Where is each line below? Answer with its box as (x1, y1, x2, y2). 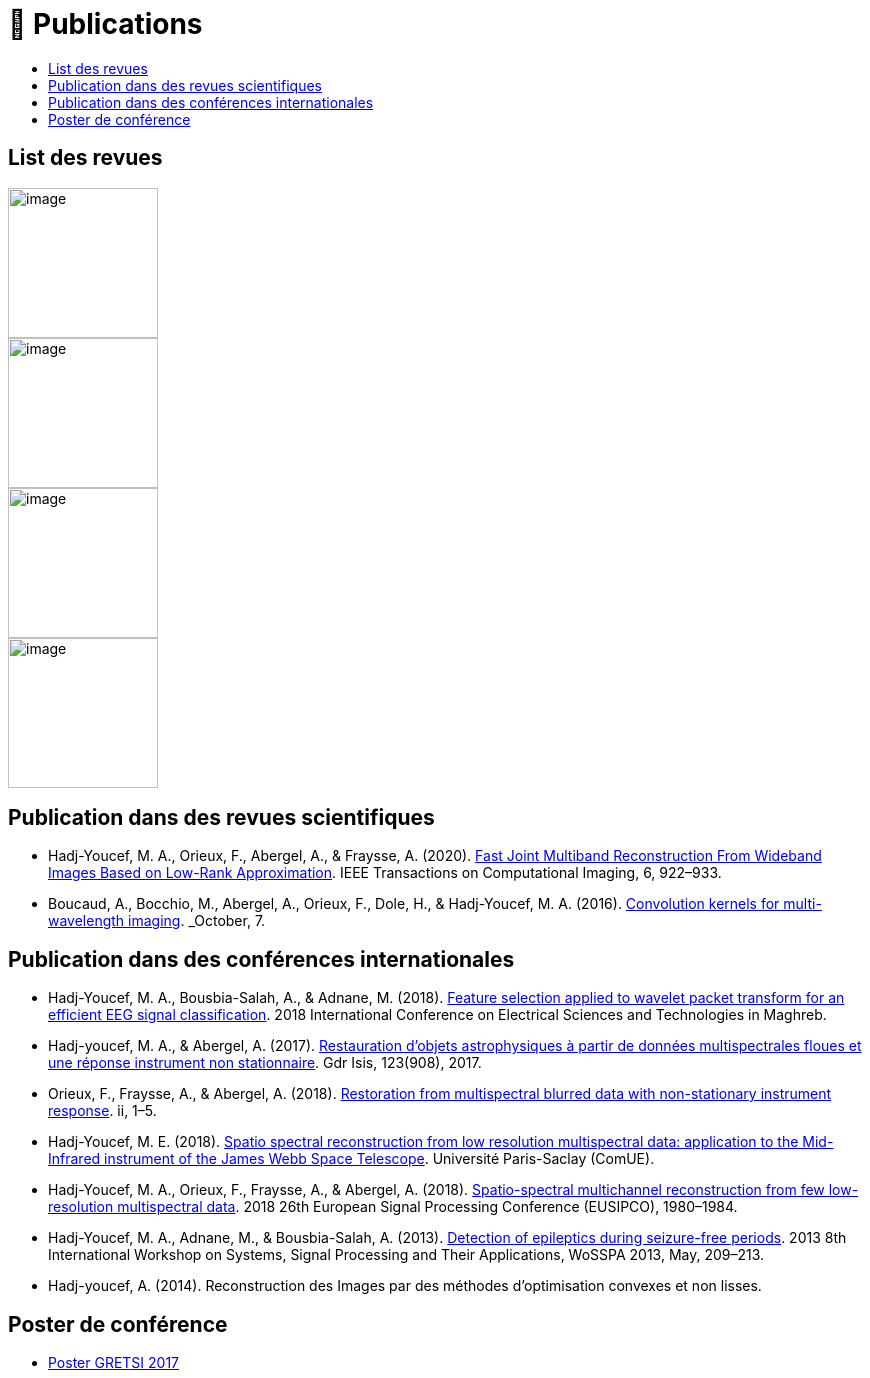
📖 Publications (8, 7, 203, 41)
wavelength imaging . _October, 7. (48, 912, 266, 930)
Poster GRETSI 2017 (48, 1354, 180, 1372)
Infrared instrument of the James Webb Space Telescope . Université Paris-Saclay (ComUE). (48, 1150, 655, 1168)
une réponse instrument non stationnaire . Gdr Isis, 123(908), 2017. (48, 1054, 482, 1072)
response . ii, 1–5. (48, 1102, 157, 1120)
